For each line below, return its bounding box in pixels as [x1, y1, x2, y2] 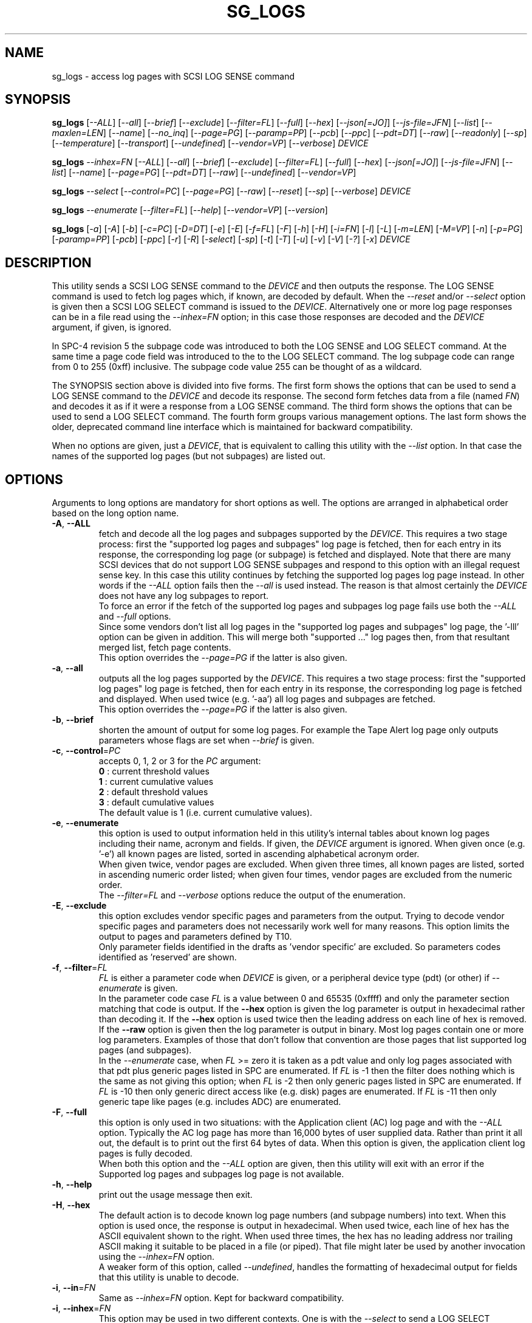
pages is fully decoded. [98, 1148, 193, 1159]
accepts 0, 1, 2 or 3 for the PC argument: [98, 756, 261, 767]
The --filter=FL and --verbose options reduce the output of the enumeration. [98, 890, 406, 901]
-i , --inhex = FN [52, 1303, 111, 1314]
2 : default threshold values [98, 787, 208, 798]
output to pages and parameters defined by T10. [98, 931, 292, 942]
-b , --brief [52, 714, 94, 725]
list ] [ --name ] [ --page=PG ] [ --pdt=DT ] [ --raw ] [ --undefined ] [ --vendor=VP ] [52, 167, 356, 178]
